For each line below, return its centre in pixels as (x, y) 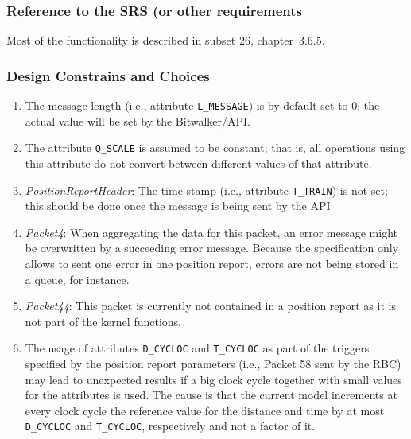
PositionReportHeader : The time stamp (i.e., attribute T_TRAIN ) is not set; (206, 190)
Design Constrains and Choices (108, 75)
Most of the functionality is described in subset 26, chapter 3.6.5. (166, 40)
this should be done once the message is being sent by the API (178, 206)
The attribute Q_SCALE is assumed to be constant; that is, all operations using (215, 148)
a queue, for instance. (77, 279)
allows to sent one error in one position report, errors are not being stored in (212, 263)
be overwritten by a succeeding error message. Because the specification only (212, 248)
